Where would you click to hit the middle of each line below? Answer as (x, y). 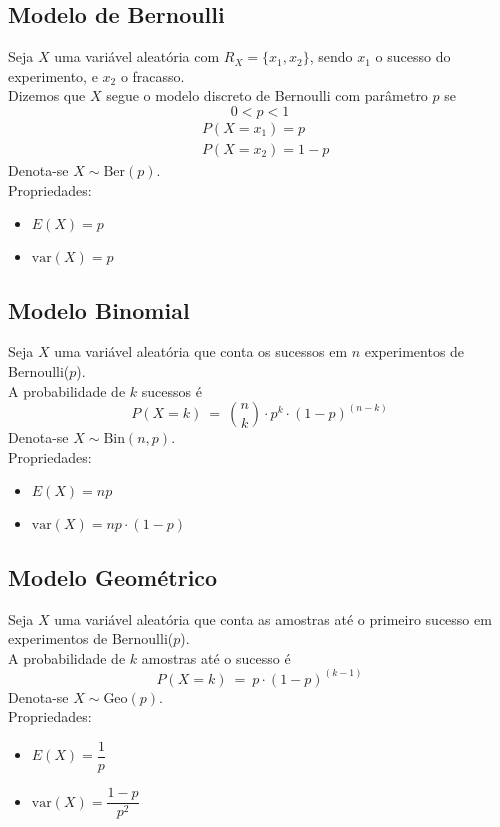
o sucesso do (413, 56)
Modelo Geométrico (113, 576)
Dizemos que (47, 95)
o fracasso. (152, 75)
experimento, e (53, 75)
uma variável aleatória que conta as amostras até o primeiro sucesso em (273, 618)
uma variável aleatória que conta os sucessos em (201, 351)
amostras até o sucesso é (216, 657)
